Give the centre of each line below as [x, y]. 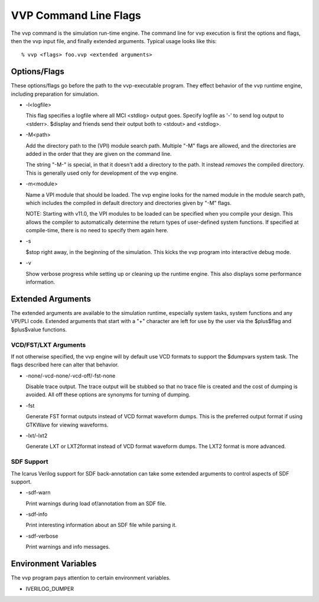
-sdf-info [37, 515]
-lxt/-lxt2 [37, 435]
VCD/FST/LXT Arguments [48, 344]
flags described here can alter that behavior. [65, 365]
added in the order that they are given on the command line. [99, 154]
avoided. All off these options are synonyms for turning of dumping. [108, 395]
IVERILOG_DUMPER [50, 588]
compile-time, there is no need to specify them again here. [97, 230]
